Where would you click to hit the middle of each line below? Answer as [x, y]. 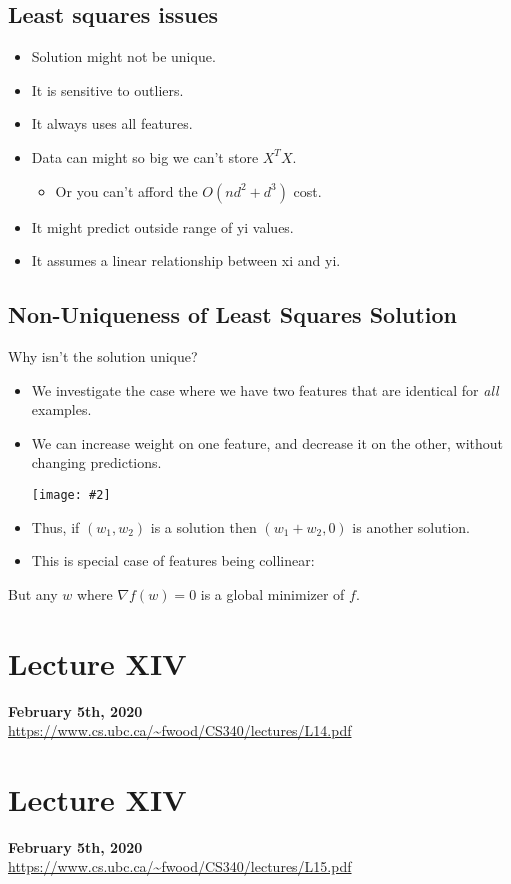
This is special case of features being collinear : [173, 560]
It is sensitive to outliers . [107, 89]
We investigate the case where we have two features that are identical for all [265, 389]
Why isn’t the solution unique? [103, 355]
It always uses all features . [112, 123]
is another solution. [411, 526]
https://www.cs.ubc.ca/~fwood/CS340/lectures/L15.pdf [180, 866]
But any [33, 593]
